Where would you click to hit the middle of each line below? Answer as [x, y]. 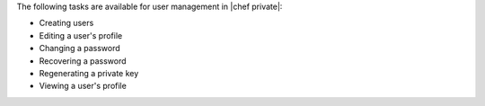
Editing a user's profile [81, 35]
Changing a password [79, 49]
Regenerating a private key [89, 73]
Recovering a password [83, 61]
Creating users [66, 23]
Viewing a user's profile [83, 86]
